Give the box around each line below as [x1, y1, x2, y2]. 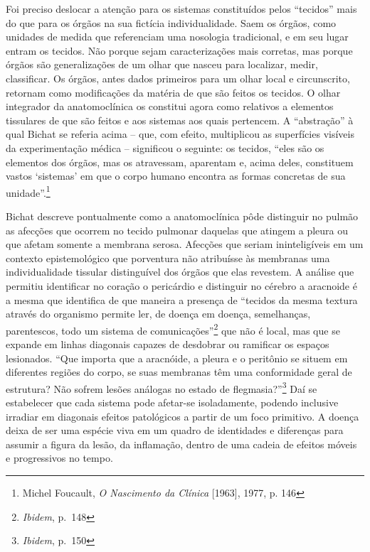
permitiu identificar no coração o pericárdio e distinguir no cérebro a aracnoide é [6, 278, 357, 293]
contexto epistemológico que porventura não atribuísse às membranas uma [6, 250, 330, 265]
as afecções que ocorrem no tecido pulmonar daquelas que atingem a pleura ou [6, 222, 349, 237]
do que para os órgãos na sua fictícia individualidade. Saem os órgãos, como [6, 15, 337, 30]
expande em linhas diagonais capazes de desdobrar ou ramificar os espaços [6, 336, 329, 351]
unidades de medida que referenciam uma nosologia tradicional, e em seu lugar [6, 29, 349, 44]
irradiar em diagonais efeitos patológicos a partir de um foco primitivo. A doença [6, 408, 359, 423]
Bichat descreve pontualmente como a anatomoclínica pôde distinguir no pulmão [6, 208, 359, 223]
